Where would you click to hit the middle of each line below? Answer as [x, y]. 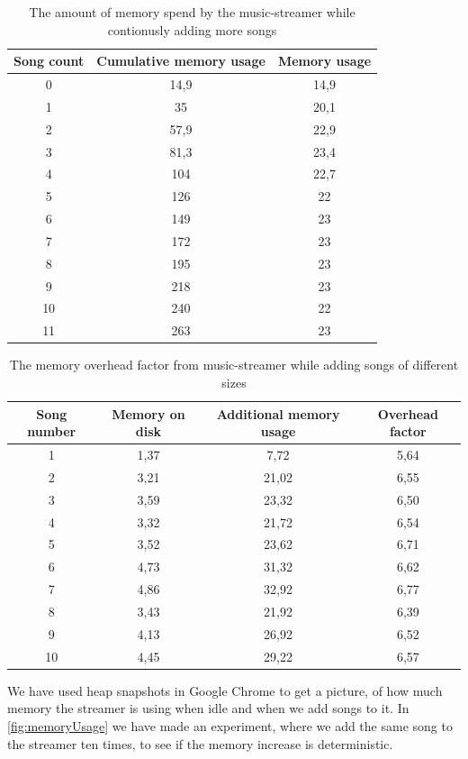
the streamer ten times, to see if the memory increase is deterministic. [200, 743]
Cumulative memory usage [181, 61]
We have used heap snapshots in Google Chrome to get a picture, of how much [225, 690]
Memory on [148, 413]
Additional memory [278, 413]
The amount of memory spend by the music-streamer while [192, 12]
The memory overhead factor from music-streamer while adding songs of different [234, 365]
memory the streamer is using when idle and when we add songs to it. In [208, 708]
